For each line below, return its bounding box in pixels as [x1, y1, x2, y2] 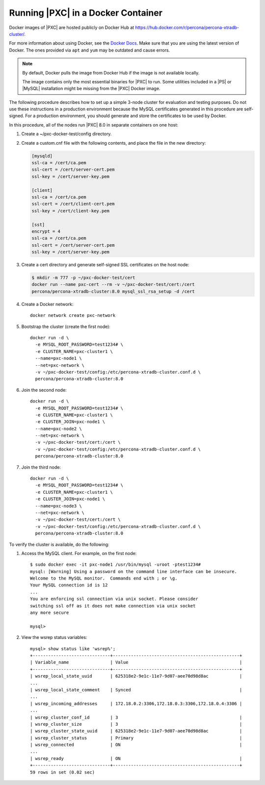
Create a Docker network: [21, 301, 74, 307]
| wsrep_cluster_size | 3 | [30, 721, 242, 727]
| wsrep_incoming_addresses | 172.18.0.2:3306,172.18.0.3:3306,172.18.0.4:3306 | [30, 701, 242, 706]
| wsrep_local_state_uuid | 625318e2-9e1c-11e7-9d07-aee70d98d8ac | [30, 673, 242, 679]
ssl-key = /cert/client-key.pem [31, 208, 110, 213]
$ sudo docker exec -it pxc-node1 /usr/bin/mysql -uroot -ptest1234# [30, 562, 201, 567]
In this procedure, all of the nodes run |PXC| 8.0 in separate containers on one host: [9, 122, 179, 127]
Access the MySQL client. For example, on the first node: [21, 550, 137, 556]
